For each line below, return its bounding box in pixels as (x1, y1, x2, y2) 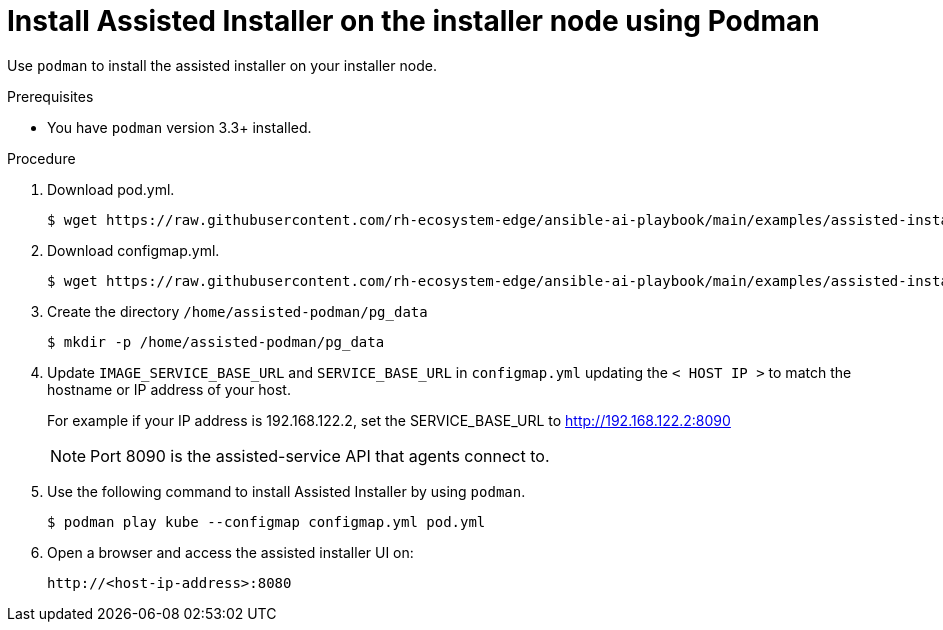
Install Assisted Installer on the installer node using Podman (7, 4, 820, 38)
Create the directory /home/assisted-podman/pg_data (47, 302, 428, 320)
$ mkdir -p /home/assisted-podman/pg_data (47, 333, 385, 350)
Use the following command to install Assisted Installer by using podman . (47, 482, 526, 500)
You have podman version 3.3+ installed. (47, 118, 312, 136)
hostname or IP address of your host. (47, 380, 291, 398)
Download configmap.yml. (47, 241, 220, 259)
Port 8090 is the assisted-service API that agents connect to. (90, 445, 550, 466)
